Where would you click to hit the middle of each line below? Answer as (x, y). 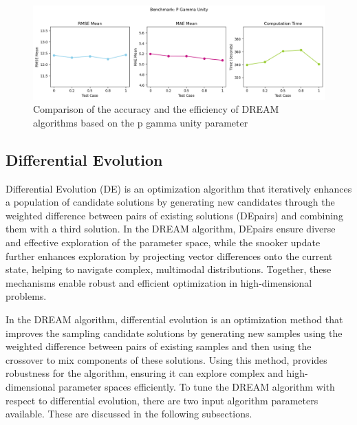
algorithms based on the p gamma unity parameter (141, 122)
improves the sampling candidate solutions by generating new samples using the (174, 333)
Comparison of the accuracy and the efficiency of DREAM (156, 109)
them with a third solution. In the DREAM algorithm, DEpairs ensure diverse (171, 229)
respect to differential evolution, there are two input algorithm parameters (162, 400)
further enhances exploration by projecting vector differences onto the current (169, 255)
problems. (26, 296)
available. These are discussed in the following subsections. (129, 414)
